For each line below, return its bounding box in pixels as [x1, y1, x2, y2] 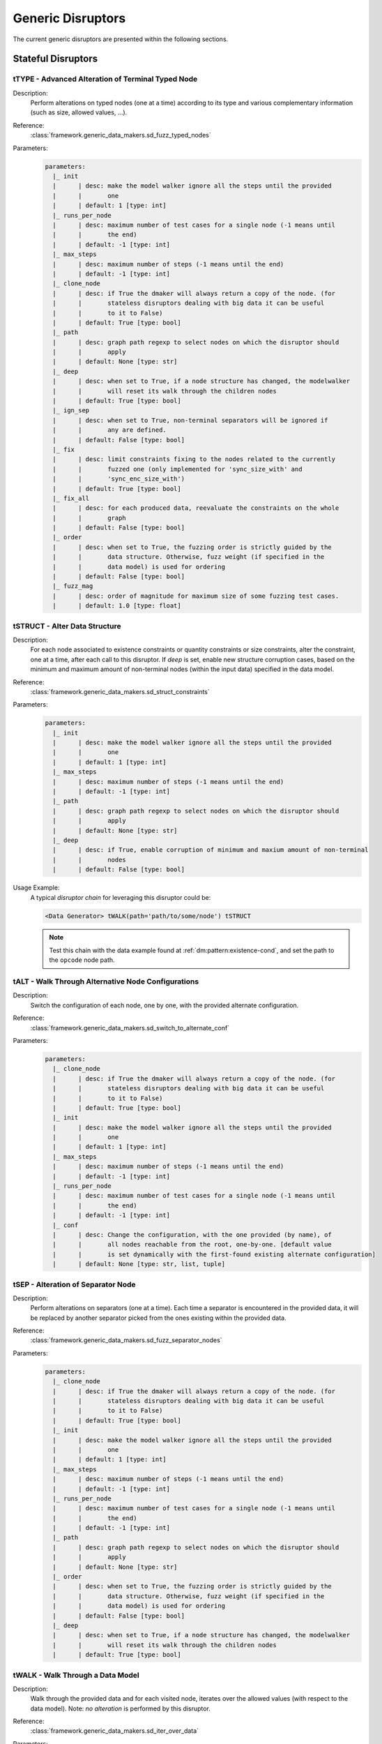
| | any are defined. [52, 426, 167, 434]
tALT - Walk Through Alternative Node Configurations [13, 977, 199, 986]
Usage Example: [13, 883, 60, 892]
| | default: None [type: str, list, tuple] [52, 1260, 226, 1268]
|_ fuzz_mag [52, 582, 93, 590]
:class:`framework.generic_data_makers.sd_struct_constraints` [30, 687, 211, 696]
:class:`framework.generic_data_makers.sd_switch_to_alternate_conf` [30, 1023, 230, 1032]
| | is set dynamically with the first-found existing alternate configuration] [52, 1250, 376, 1258]
